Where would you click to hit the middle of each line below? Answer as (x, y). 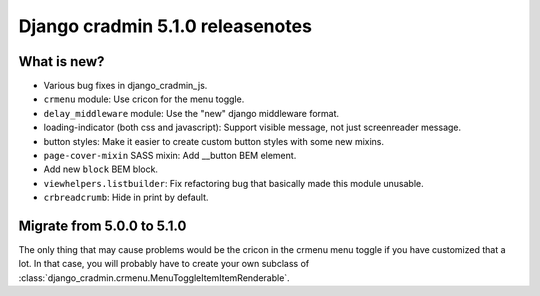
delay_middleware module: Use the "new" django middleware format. (191, 113)
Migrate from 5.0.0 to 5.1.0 (102, 226)
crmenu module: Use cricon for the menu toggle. (144, 99)
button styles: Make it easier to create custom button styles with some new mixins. (214, 141)
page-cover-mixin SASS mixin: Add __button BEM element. (170, 156)
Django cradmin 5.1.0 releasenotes (165, 26)
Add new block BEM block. (101, 169)
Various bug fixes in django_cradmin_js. (125, 86)
